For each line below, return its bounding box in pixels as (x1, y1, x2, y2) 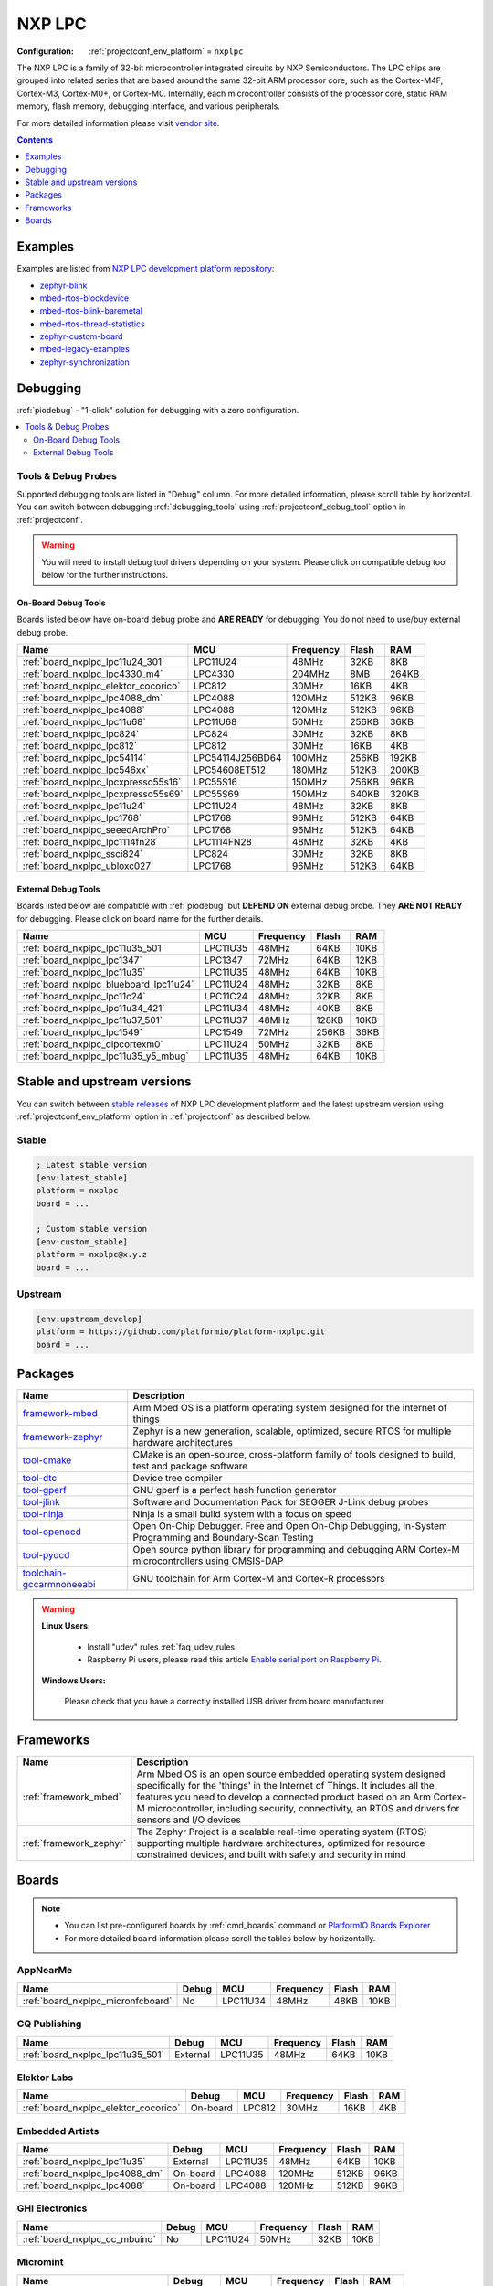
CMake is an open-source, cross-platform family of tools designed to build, (132, 1448, 456, 1460)
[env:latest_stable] (36, 1172, 128, 1183)
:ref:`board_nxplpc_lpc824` (22, 728, 140, 741)
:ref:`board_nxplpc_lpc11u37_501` (22, 1014, 163, 1026)
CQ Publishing (16, 2017, 82, 2030)
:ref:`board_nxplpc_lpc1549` (22, 1026, 143, 1038)
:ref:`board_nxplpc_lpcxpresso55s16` (22, 775, 182, 788)
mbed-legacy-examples (39, 344, 130, 355)
